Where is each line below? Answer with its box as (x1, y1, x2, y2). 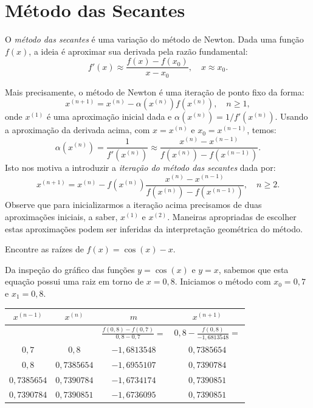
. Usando (275, 110, 308, 123)
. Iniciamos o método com (174, 275, 271, 288)
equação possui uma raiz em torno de (5, 275, 144, 288)
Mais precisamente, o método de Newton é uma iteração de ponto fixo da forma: (5, 85, 304, 98)
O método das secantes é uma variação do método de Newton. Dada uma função (5, 33, 304, 46)
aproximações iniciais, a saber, (5, 210, 118, 223)
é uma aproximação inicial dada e (46, 110, 172, 123)
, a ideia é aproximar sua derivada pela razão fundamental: (29, 44, 248, 57)
